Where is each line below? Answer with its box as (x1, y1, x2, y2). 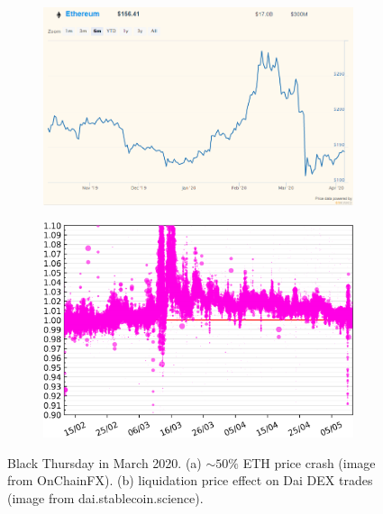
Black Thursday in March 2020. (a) (7, 453, 202, 472)
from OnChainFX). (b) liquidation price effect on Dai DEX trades (7, 471, 373, 490)
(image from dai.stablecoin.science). (7, 488, 204, 507)
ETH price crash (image (242, 453, 376, 472)
